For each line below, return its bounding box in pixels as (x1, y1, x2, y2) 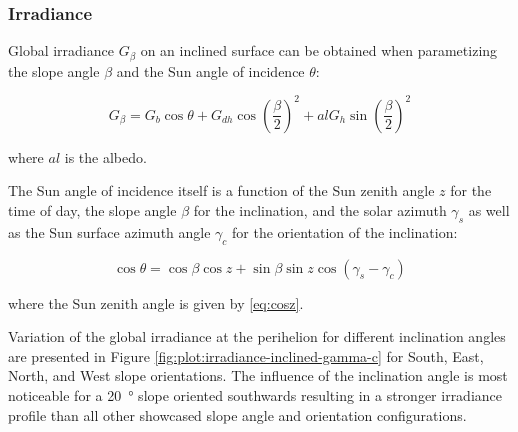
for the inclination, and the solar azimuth (193, 199, 447, 220)
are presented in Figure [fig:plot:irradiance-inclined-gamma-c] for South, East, (8, 345, 484, 366)
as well (468, 199, 510, 220)
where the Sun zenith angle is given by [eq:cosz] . (8, 292, 304, 313)
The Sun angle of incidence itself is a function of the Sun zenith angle (8, 180, 435, 201)
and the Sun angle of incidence (116, 60, 305, 81)
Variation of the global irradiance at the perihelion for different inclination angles (8, 326, 506, 347)
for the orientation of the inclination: (232, 221, 458, 242)
